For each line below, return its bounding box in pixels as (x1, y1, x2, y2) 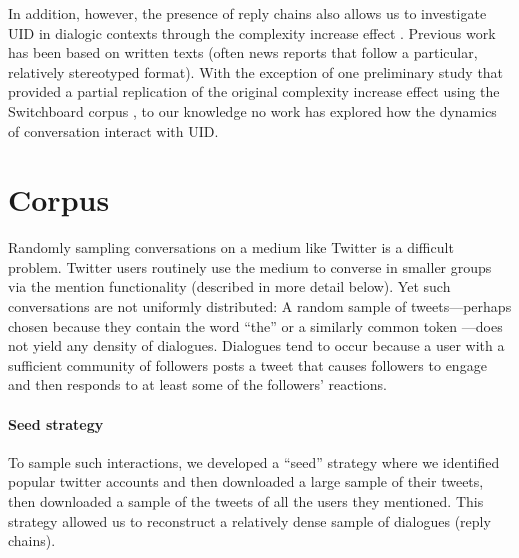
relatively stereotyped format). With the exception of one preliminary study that (8, 61, 504, 82)
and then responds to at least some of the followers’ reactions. (8, 374, 387, 395)
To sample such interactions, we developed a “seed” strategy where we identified (8, 451, 500, 472)
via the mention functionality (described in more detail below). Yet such (8, 276, 451, 297)
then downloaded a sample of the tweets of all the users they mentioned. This (8, 491, 484, 512)
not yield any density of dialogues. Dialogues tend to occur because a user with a (8, 335, 505, 356)
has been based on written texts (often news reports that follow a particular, (8, 42, 478, 63)
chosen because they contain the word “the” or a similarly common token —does (8, 315, 503, 336)
